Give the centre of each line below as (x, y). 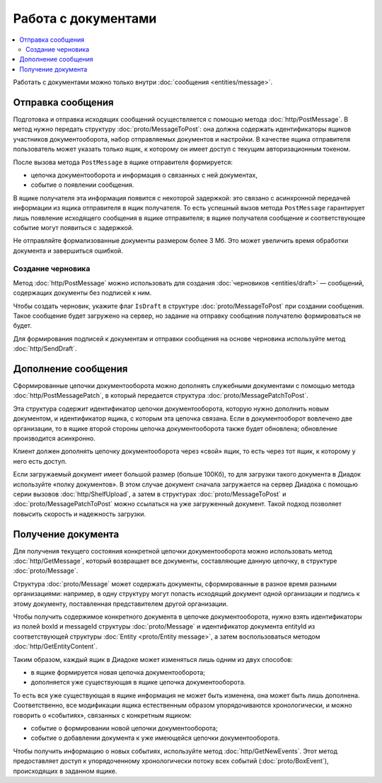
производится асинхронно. (54, 438)
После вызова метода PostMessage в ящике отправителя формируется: (123, 162)
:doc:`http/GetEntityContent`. (56, 646)
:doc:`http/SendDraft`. (45, 349)
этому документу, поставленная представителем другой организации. (121, 604)
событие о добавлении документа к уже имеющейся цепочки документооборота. (155, 738)
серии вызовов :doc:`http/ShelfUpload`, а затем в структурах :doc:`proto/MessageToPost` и (150, 494)
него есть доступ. (40, 461)
